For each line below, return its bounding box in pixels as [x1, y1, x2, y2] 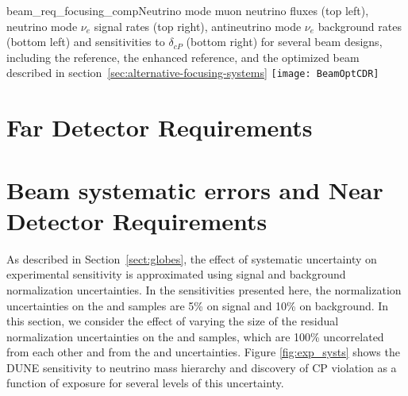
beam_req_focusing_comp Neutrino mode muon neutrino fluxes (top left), [6, 2, 369, 18]
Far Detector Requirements [6, 111, 313, 144]
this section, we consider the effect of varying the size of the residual [6, 313, 339, 329]
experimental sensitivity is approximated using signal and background [6, 266, 346, 283]
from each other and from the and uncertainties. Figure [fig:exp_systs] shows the [6, 344, 400, 360]
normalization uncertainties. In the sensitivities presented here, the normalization [6, 281, 402, 298]
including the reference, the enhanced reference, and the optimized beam [6, 48, 360, 65]
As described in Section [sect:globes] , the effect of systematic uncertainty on [6, 250, 377, 267]
